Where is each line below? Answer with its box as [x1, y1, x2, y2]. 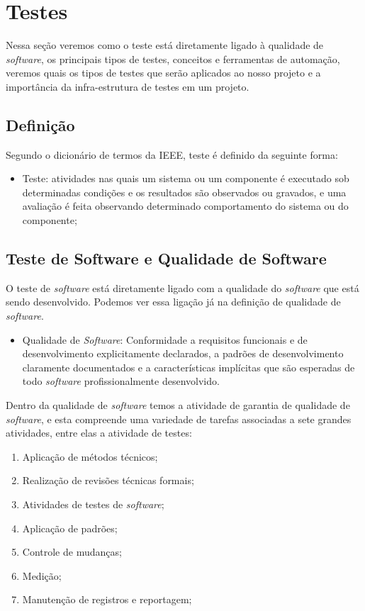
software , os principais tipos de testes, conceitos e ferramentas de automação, [6, 51, 340, 66]
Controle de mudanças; [22, 544, 122, 559]
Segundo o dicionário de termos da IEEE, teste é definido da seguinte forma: [6, 147, 338, 162]
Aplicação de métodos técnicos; [22, 449, 158, 464]
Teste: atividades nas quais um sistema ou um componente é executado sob [22, 171, 349, 186]
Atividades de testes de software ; [22, 497, 164, 511]
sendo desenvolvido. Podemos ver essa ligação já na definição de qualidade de [6, 294, 341, 309]
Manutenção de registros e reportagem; [22, 592, 192, 607]
